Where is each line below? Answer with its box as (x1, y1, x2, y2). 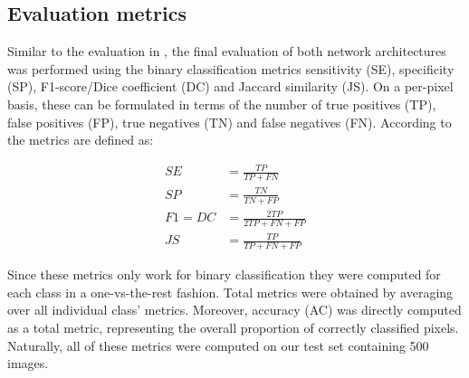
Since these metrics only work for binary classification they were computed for (7, 265, 441, 284)
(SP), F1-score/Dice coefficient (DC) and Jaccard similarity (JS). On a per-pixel (7, 77, 454, 96)
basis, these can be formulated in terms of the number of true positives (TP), (7, 94, 436, 113)
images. (7, 354, 49, 373)
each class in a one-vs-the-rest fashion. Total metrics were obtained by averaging (7, 282, 454, 301)
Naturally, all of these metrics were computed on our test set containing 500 (7, 335, 429, 354)
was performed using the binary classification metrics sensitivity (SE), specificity (7, 59, 455, 78)
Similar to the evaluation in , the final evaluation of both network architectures (7, 42, 446, 61)
